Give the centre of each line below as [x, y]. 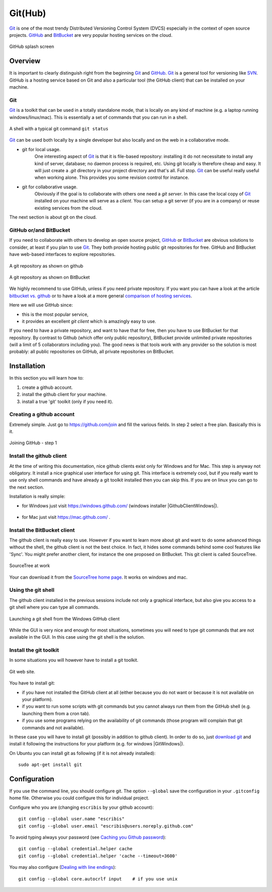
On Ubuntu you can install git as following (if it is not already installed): [82, 753]
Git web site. [22, 671]
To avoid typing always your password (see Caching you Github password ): [88, 837]
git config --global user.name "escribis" [72, 819]
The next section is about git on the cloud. [53, 217]
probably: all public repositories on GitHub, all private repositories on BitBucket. [92, 352]
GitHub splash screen [32, 47]
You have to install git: [32, 683]
